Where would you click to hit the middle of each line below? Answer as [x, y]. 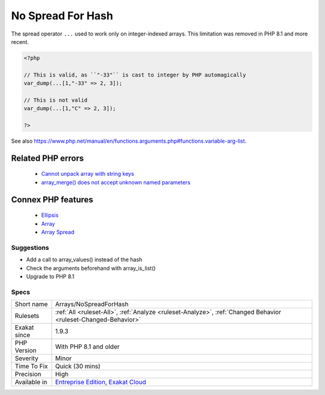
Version [26, 350]
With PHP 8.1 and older [87, 347]
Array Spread [58, 232]
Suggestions [30, 247]
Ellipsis [50, 215]
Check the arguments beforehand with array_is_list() [91, 268]
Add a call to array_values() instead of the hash [84, 260]
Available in [31, 382]
